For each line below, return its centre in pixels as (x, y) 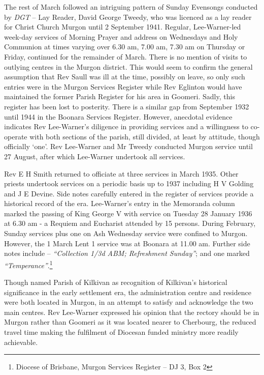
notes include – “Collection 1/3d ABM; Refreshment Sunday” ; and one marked (127, 253)
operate (16, 136)
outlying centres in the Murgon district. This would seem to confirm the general (128, 66)
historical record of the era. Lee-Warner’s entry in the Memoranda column (120, 203)
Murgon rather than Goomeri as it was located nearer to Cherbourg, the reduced (130, 322)
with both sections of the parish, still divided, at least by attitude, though (145, 136)
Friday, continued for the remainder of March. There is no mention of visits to (126, 56)
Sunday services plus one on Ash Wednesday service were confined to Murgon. (126, 233)
